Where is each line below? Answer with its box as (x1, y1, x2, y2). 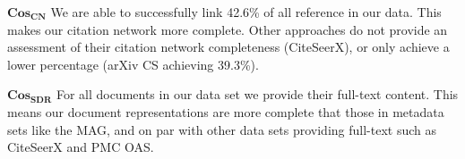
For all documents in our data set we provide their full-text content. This (56, 85, 459, 104)
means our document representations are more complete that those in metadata (7, 102, 444, 121)
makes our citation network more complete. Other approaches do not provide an (7, 20, 448, 38)
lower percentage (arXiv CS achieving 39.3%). (7, 54, 259, 73)
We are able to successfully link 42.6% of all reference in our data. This (50, 3, 442, 21)
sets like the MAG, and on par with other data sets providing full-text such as (7, 120, 437, 138)
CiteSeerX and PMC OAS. (7, 138, 154, 156)
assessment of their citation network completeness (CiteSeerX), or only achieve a (7, 38, 450, 56)
